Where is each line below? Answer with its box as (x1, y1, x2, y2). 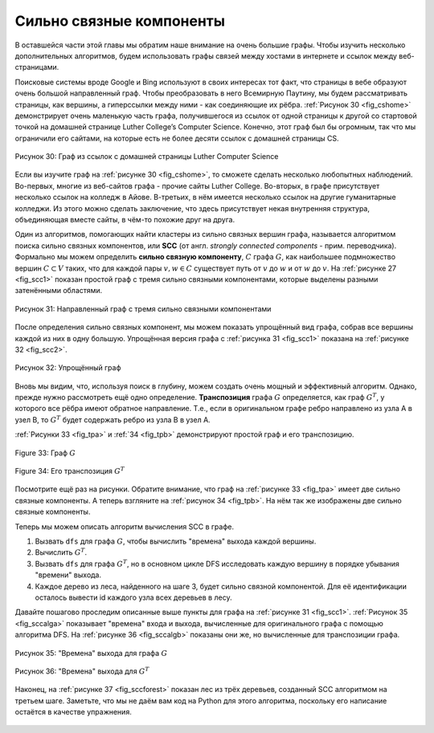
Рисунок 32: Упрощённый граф (14, 363, 121, 373)
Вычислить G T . (35, 547, 88, 557)
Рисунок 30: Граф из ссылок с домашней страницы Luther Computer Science (14, 152, 279, 161)
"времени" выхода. (35, 570, 102, 580)
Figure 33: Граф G (14, 448, 76, 458)
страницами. (14, 63, 59, 72)
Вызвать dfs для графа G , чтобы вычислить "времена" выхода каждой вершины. (35, 536, 317, 546)
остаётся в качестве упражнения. (14, 707, 132, 717)
